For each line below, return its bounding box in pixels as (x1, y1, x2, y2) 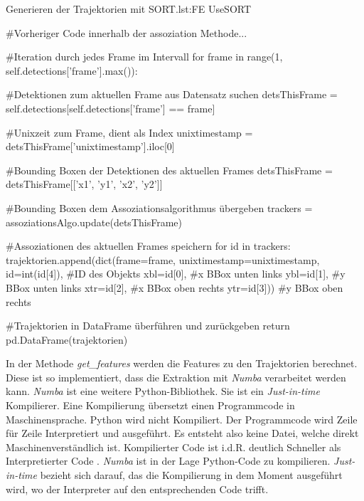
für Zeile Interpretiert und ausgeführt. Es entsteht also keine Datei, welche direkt (6, 426, 359, 441)
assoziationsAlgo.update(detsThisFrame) (6, 214, 182, 229)
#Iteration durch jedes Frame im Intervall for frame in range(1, (6, 49, 283, 64)
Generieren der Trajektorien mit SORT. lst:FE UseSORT (6, 1, 252, 16)
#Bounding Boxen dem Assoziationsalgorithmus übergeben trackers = (6, 200, 313, 215)
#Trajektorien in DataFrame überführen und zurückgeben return (6, 318, 290, 333)
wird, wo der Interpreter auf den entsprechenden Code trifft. (6, 481, 269, 496)
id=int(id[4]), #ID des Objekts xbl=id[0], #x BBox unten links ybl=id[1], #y (6, 266, 346, 281)
